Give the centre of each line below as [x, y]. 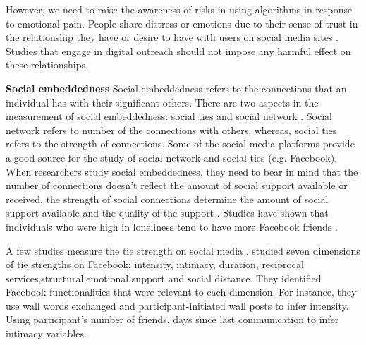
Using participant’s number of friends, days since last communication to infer [172, 319]
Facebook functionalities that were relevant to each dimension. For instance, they [181, 292]
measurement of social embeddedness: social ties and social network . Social [169, 116]
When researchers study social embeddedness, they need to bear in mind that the [182, 171]
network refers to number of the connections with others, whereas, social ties [171, 129]
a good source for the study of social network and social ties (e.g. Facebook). [172, 157]
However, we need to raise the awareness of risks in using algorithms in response [179, 9]
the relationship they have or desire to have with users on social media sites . [172, 37]
